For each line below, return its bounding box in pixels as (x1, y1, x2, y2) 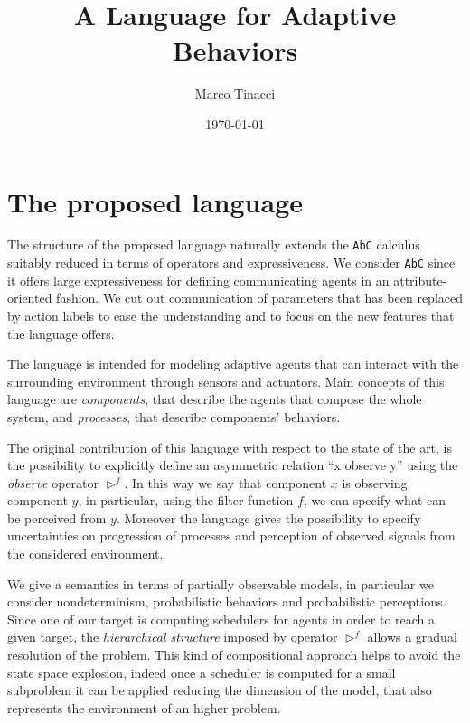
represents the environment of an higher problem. (7, 698, 281, 717)
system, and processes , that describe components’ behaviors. (7, 407, 341, 426)
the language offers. (7, 324, 115, 343)
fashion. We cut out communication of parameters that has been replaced (56, 288, 463, 307)
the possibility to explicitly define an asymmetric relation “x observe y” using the (7, 455, 458, 474)
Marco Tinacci (194, 84, 276, 103)
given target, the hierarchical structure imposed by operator (7, 627, 338, 646)
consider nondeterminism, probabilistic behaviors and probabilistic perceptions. (7, 592, 446, 611)
